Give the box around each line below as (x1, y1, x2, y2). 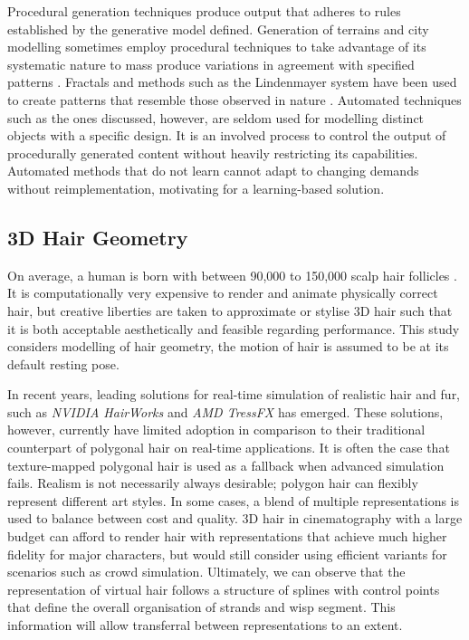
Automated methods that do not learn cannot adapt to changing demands (7, 161, 419, 180)
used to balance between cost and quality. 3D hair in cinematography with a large (7, 509, 463, 528)
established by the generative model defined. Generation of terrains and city (7, 19, 429, 38)
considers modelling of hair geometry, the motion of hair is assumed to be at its (7, 337, 449, 356)
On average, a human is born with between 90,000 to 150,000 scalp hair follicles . (7, 265, 457, 284)
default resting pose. (7, 354, 120, 373)
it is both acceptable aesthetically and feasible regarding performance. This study (7, 319, 460, 338)
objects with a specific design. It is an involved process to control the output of (7, 126, 446, 145)
